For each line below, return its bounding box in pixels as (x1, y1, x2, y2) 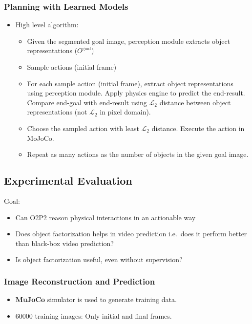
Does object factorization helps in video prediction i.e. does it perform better (15, 229, 247, 239)
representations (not (27, 107, 87, 117)
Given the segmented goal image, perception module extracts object (27, 36, 231, 46)
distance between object (159, 97, 231, 107)
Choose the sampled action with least (27, 123, 139, 133)
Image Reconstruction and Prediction (4, 275, 155, 287)
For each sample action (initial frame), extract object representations (27, 78, 233, 88)
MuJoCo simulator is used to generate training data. (15, 294, 177, 305)
